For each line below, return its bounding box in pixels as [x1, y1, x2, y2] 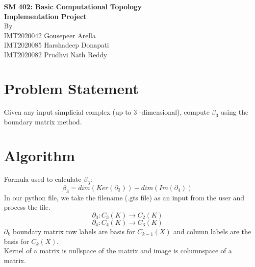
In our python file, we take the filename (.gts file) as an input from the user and [4, 192, 244, 202]
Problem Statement [4, 78, 139, 98]
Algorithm [4, 146, 75, 166]
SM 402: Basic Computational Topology [4, 1, 142, 11]
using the [221, 106, 249, 117]
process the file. [4, 202, 51, 212]
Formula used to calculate [4, 174, 81, 184]
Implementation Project [4, 11, 87, 21]
